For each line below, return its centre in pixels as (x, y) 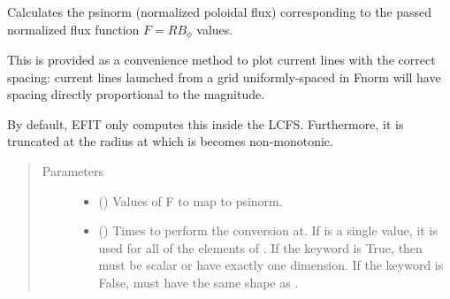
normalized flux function (73, 29)
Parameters (72, 171)
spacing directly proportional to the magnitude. (136, 94)
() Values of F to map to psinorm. (191, 200)
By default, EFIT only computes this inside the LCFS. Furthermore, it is (206, 123)
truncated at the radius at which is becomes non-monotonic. (170, 141)
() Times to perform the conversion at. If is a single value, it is (268, 230)
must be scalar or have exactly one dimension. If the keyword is (271, 265)
